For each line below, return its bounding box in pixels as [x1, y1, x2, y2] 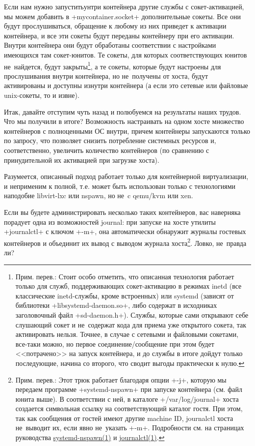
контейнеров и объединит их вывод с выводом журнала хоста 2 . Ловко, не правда [4, 236, 247, 248]
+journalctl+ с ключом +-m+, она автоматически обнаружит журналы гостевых [4, 226, 246, 237]
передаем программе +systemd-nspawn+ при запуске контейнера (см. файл [15, 384, 242, 394]
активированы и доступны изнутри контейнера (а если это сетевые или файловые [4, 80, 248, 90]
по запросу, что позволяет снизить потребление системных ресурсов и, [4, 135, 216, 146]
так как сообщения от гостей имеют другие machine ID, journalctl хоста [15, 413, 233, 423]
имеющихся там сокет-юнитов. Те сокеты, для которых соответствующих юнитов [4, 49, 247, 59]
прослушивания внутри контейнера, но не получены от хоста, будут [4, 70, 208, 81]
